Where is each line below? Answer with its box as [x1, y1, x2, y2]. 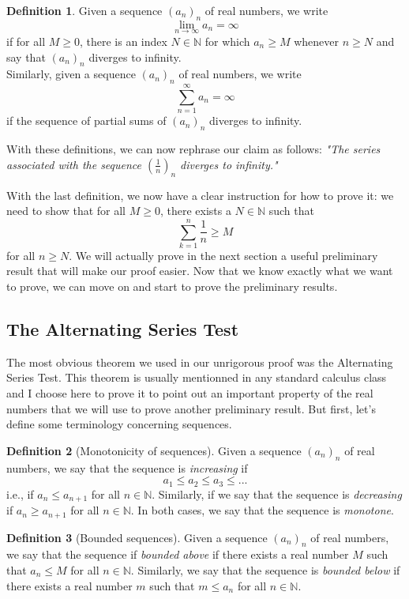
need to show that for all [6, 202, 126, 219]
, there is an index [79, 33, 167, 50]
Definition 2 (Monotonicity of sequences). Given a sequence [6, 442, 302, 458]
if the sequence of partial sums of [6, 112, 167, 129]
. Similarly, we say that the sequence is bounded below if [130, 561, 400, 578]
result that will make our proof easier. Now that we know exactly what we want [6, 262, 393, 279]
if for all [6, 33, 46, 50]
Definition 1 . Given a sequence [6, 2, 163, 18]
